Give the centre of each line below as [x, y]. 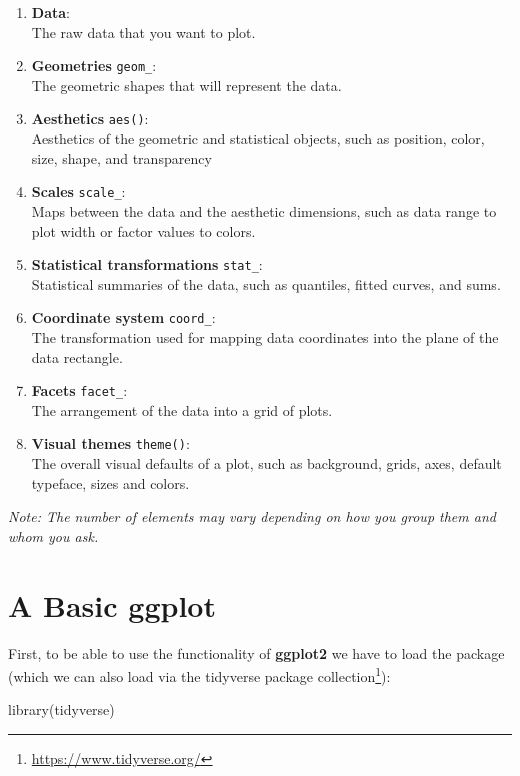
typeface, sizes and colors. [110, 482]
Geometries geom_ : [94, 65]
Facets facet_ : [79, 390]
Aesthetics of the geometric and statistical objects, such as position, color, [258, 138]
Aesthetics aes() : [90, 118]
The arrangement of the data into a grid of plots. [182, 409]
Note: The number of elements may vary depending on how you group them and [252, 516]
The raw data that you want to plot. [143, 31]
